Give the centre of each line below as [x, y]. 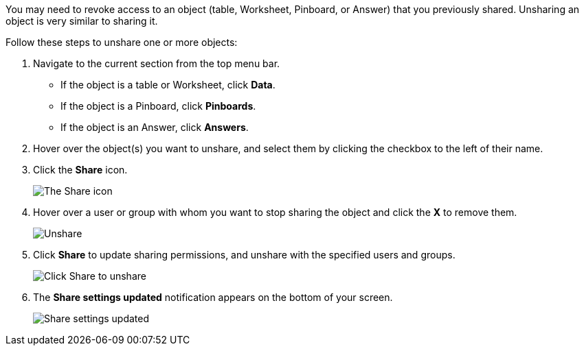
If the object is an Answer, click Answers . [155, 127]
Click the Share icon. [80, 170]
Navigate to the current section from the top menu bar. [157, 63]
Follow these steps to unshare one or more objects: [122, 42]
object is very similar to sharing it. [82, 21]
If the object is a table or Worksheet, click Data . [168, 85]
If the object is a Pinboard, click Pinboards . [158, 106]
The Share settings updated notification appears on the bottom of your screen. [213, 297]
